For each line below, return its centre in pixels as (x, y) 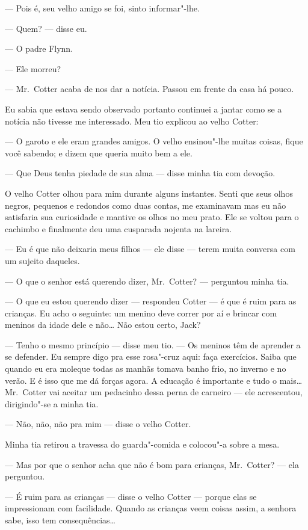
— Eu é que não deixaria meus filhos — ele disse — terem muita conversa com (150, 249)
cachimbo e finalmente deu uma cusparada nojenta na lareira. (119, 228)
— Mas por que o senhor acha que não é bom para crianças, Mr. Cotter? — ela (152, 464)
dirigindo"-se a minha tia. (52, 403)
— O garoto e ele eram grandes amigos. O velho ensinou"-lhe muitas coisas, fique (154, 141)
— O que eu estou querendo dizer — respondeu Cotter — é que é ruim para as (151, 301)
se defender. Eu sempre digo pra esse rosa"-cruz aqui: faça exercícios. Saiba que (151, 356)
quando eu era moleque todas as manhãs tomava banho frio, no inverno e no (146, 368)
